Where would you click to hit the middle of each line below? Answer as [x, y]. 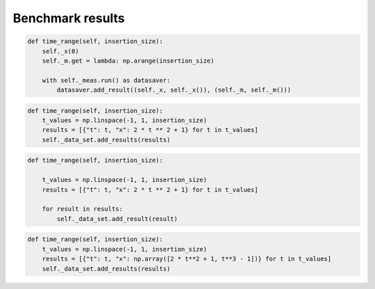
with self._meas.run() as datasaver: [106, 80]
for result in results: [82, 209]
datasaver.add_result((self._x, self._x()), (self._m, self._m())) [174, 90]
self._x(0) [60, 51]
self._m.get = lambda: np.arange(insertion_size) [128, 60]
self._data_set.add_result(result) [117, 218]
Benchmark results [69, 18]
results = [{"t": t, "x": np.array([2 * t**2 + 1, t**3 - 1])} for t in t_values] [187, 259]
